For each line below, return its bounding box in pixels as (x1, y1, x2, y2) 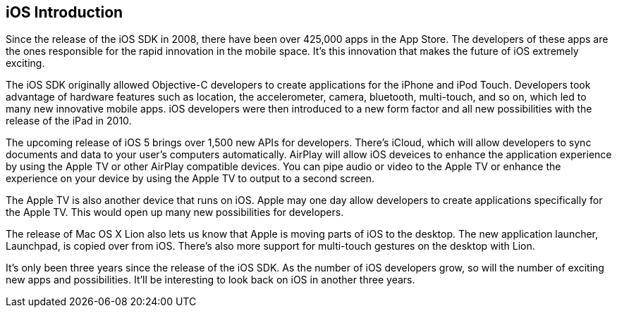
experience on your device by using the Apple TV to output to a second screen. (6, 172, 375, 185)
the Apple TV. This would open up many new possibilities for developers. (6, 206, 344, 219)
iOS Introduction (6, 4, 123, 21)
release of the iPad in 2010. (6, 115, 132, 127)
